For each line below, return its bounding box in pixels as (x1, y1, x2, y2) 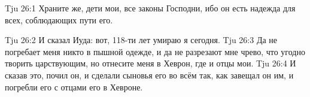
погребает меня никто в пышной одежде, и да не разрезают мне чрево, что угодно (5, 45, 305, 57)
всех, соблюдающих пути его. (5, 13, 113, 26)
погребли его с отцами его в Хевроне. (5, 80, 143, 93)
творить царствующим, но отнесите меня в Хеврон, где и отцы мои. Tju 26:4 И (5, 57, 296, 69)
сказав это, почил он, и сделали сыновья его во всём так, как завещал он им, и (5, 68, 294, 81)
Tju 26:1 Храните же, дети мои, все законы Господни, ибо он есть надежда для (5, 2, 296, 14)
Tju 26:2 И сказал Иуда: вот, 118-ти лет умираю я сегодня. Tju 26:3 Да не (5, 34, 278, 46)
